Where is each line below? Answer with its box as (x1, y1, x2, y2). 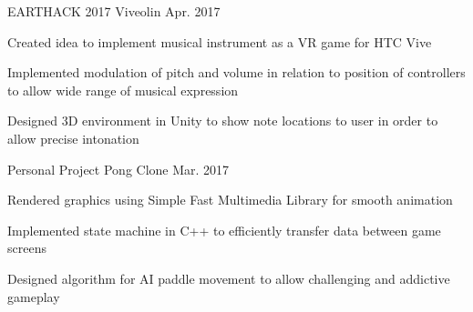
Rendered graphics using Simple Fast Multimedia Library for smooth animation (7, 190, 453, 209)
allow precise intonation (7, 128, 139, 147)
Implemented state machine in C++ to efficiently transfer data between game (7, 220, 441, 239)
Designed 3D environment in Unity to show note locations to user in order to (7, 111, 438, 130)
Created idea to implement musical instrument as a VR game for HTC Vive (7, 32, 432, 51)
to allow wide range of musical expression (7, 80, 239, 99)
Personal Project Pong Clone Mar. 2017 (7, 159, 230, 178)
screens (7, 238, 46, 257)
